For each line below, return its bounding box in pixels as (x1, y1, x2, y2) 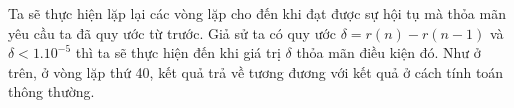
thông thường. (8, 81, 95, 102)
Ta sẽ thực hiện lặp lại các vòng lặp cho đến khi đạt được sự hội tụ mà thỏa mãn (8, 3, 506, 23)
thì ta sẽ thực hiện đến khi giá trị (75, 42, 281, 63)
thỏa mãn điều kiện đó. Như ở (296, 42, 481, 63)
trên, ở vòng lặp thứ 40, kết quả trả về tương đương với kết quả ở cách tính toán (8, 61, 504, 82)
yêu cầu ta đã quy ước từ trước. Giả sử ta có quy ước (8, 22, 337, 43)
